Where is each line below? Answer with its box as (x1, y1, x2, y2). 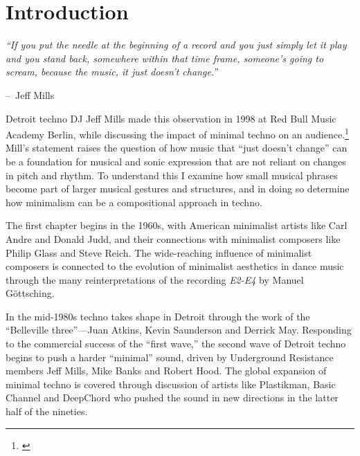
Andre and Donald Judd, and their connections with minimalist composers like (6, 231, 341, 246)
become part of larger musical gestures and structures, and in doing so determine (6, 181, 350, 196)
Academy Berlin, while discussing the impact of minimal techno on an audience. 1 (6, 125, 349, 141)
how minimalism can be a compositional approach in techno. (6, 194, 262, 209)
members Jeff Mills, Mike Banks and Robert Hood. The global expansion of (6, 363, 327, 378)
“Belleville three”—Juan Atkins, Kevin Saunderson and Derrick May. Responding (6, 322, 352, 337)
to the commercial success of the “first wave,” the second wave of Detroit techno (6, 336, 346, 351)
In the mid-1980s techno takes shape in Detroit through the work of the (6, 309, 310, 323)
